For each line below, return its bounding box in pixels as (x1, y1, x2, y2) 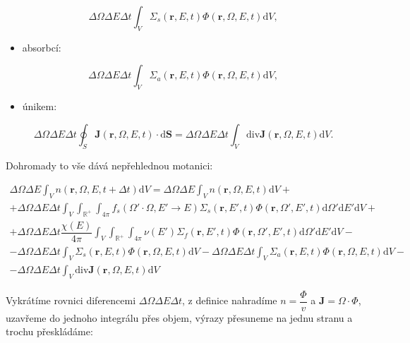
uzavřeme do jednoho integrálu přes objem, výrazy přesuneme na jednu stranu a (6, 310, 353, 325)
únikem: (22, 99, 57, 114)
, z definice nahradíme (181, 293, 277, 308)
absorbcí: (22, 40, 61, 54)
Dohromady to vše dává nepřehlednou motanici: (6, 157, 213, 172)
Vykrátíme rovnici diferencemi (6, 293, 136, 308)
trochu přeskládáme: (6, 324, 93, 339)
